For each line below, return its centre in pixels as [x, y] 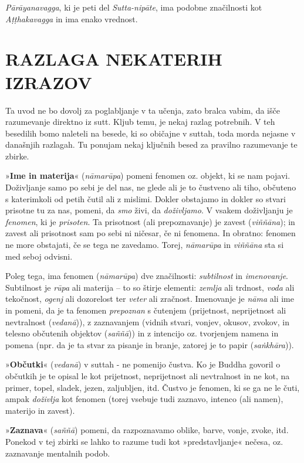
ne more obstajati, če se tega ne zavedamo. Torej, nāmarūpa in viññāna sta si [145, 245]
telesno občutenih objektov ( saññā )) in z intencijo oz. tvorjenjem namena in [142, 333]
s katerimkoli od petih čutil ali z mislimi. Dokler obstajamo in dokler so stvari [146, 198]
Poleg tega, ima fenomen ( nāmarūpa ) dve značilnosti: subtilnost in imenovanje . [147, 276]
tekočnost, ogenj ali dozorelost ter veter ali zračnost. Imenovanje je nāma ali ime [150, 299]
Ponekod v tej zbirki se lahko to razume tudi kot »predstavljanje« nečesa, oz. [144, 441]
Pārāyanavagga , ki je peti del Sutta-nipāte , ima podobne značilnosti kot [134, 7]
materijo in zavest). [40, 410]
